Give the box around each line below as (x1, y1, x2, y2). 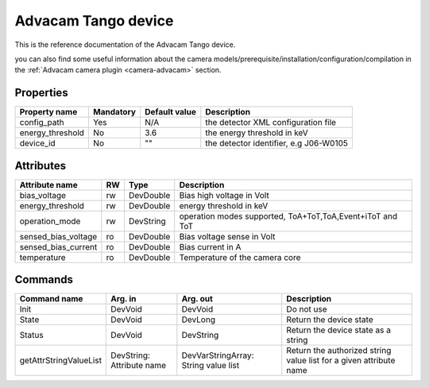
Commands (14, 273, 74, 286)
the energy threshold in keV (205, 127, 309, 138)
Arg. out (181, 293, 214, 305)
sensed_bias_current (19, 241, 98, 252)
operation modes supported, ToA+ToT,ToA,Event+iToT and (179, 211, 397, 222)
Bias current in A (179, 241, 242, 252)
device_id (19, 138, 56, 149)
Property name (19, 107, 78, 118)
